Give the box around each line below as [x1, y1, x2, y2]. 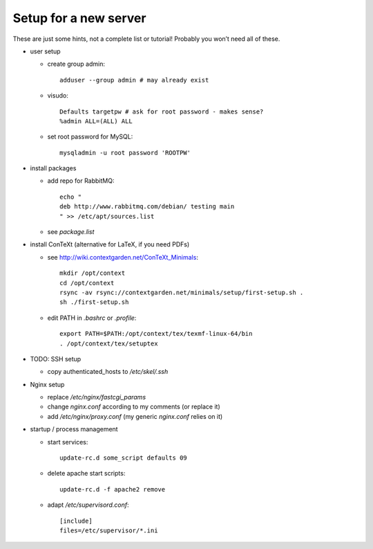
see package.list [47, 228, 95, 236]
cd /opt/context [59, 279, 115, 287]
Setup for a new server [12, 10, 146, 26]
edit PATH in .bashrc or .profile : [47, 314, 137, 322]
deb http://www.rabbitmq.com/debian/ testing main [59, 203, 235, 210]
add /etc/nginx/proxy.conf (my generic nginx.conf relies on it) [47, 412, 223, 420]
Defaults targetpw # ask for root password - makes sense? [59, 107, 264, 116]
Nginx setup [30, 380, 65, 388]
